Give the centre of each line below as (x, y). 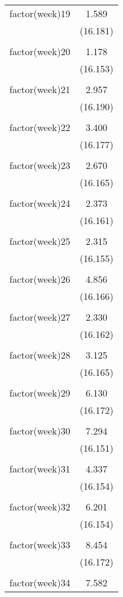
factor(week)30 (40, 431)
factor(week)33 (40, 545)
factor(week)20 (40, 51)
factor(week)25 (40, 241)
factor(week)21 (40, 89)
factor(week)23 (40, 165)
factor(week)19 (40, 13)
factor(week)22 (40, 127)
